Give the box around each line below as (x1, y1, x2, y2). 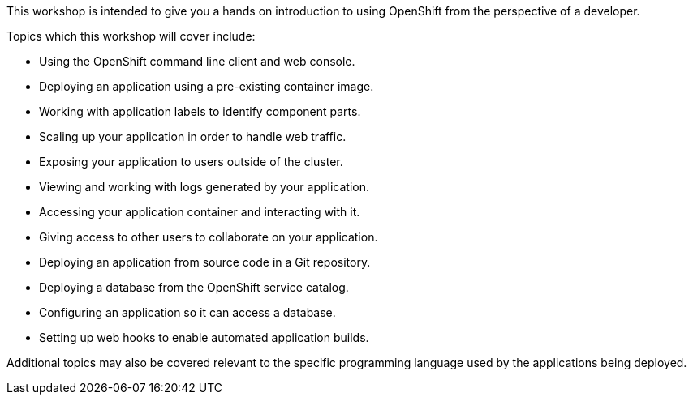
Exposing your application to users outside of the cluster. (39, 155, 343, 169)
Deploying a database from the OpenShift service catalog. (39, 280, 349, 294)
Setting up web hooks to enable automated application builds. (39, 331, 369, 344)
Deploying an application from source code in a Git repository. (39, 255, 371, 269)
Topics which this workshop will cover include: (6, 29, 256, 43)
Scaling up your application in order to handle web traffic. (39, 130, 346, 143)
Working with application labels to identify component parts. (39, 105, 361, 118)
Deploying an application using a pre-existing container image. (39, 79, 374, 93)
